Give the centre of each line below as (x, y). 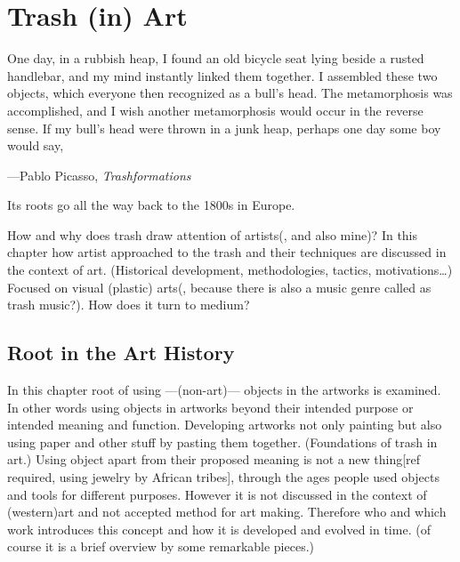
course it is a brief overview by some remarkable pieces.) (161, 546)
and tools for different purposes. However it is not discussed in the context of (217, 494)
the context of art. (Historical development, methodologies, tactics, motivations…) (230, 270)
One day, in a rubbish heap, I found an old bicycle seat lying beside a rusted (216, 58)
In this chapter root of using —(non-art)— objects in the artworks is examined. (224, 390)
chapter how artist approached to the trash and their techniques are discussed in (227, 252)
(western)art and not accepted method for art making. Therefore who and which (227, 512)
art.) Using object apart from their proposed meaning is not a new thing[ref (214, 459)
